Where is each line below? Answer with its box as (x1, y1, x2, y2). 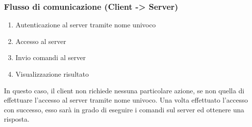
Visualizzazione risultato (15, 69, 89, 79)
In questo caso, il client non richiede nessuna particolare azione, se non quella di (4, 85, 245, 95)
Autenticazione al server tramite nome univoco (15, 20, 156, 30)
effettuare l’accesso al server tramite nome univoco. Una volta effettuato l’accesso (4, 95, 248, 105)
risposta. (4, 114, 29, 124)
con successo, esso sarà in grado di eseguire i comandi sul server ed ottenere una (4, 104, 245, 114)
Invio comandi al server (15, 52, 86, 63)
